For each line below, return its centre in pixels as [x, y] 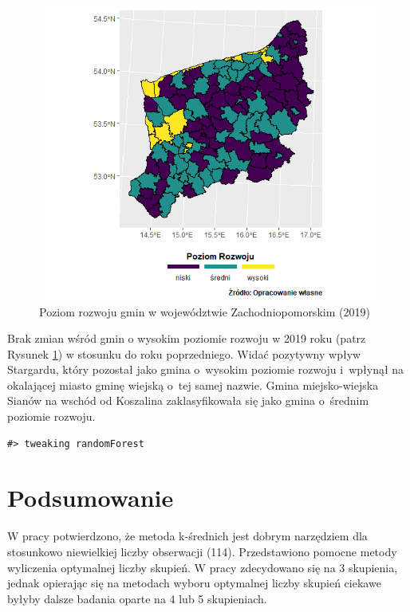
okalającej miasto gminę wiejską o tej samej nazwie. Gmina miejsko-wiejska [193, 384]
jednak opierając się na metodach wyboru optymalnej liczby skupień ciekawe [194, 583]
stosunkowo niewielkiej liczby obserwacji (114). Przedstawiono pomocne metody [202, 551]
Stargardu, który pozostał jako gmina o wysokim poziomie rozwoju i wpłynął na [206, 369]
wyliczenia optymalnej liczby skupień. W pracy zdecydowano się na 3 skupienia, [203, 567]
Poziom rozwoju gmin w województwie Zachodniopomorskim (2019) [205, 311]
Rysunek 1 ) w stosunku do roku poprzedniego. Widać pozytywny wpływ [184, 353]
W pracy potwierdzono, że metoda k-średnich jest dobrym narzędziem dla [187, 536]
